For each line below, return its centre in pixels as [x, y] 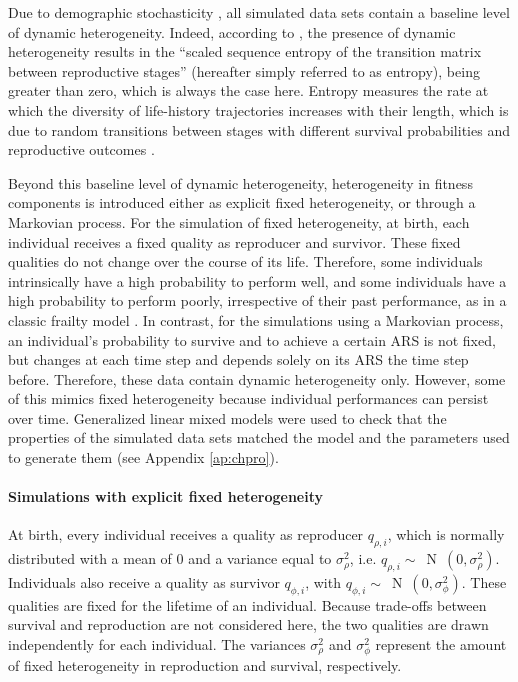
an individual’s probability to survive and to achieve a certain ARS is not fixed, [252, 339]
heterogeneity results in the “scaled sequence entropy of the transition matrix [245, 51]
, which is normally [446, 534]
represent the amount [441, 644]
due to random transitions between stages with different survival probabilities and [259, 129]
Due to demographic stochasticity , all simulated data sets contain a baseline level [259, 12]
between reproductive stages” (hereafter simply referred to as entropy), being [244, 70]
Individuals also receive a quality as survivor [144, 582]
